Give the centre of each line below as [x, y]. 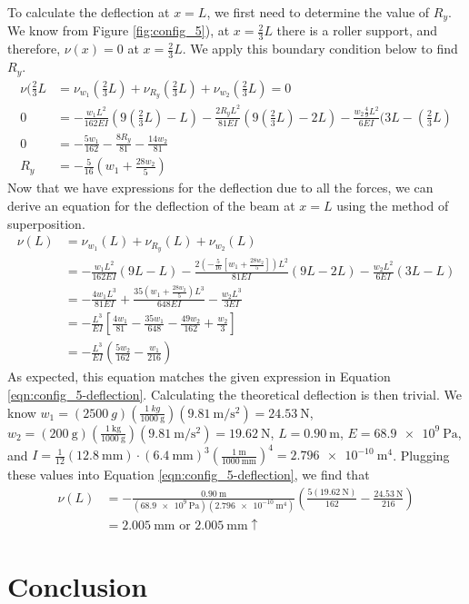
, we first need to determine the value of [318, 12]
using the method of [393, 205]
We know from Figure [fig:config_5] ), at [119, 30]
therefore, [34, 49]
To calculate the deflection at [89, 12]
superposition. [46, 223]
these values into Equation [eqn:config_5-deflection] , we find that [189, 475]
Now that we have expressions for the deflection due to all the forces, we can [220, 188]
